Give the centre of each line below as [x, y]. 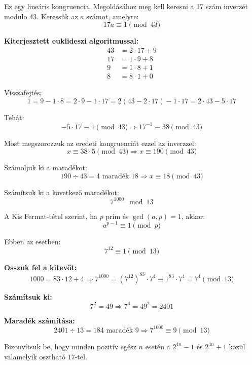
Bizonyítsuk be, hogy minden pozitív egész [70, 346]
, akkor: [193, 216]
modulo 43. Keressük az [41, 16]
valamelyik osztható [35, 356]
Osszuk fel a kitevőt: [41, 267]
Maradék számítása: [40, 320]
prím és [117, 216]
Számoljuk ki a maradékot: [46, 168]
